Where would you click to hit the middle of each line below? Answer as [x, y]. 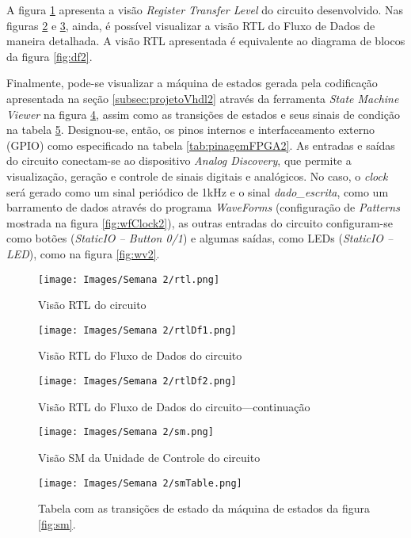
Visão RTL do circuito [92, 305]
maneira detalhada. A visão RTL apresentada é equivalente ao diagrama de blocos [206, 41]
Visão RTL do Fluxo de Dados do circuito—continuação [174, 406]
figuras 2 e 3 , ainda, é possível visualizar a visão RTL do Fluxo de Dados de [191, 25]
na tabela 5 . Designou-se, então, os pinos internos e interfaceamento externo [191, 130]
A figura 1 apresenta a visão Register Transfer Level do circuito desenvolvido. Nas [205, 10]
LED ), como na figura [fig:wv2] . [83, 253]
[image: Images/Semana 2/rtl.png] [129, 279]
